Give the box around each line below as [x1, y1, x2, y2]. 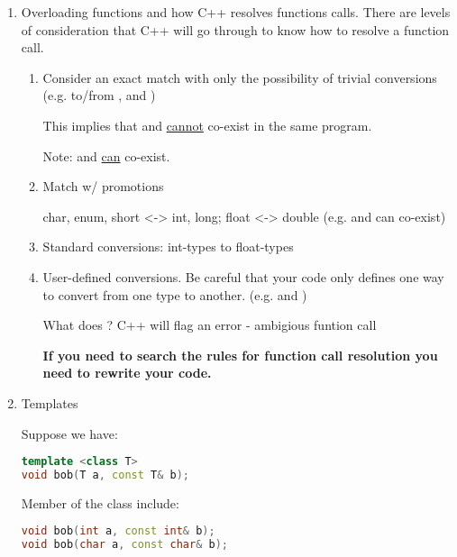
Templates [21, 393, 78, 412]
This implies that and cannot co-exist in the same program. [42, 115, 372, 134]
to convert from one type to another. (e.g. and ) [42, 285, 307, 304]
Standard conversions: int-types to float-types [42, 237, 294, 256]
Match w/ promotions [42, 177, 164, 196]
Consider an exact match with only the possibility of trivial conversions [42, 68, 437, 87]
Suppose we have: [21, 424, 118, 443]
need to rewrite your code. [42, 363, 212, 382]
